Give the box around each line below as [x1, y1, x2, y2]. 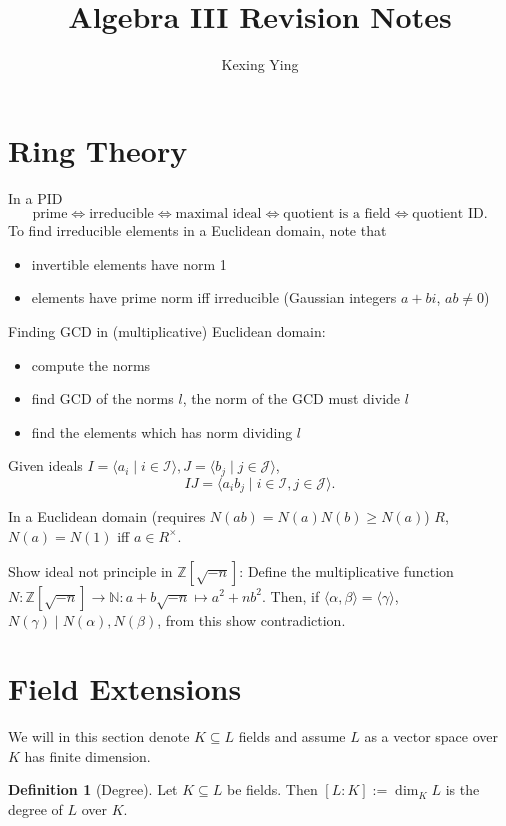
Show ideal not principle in [8, 560, 173, 581]
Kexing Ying [221, 54, 299, 75]
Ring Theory [8, 129, 188, 170]
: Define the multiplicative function [239, 560, 454, 581]
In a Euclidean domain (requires [8, 506, 206, 527]
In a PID [8, 187, 63, 208]
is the [445, 779, 480, 800]
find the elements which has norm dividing [31, 421, 293, 442]
